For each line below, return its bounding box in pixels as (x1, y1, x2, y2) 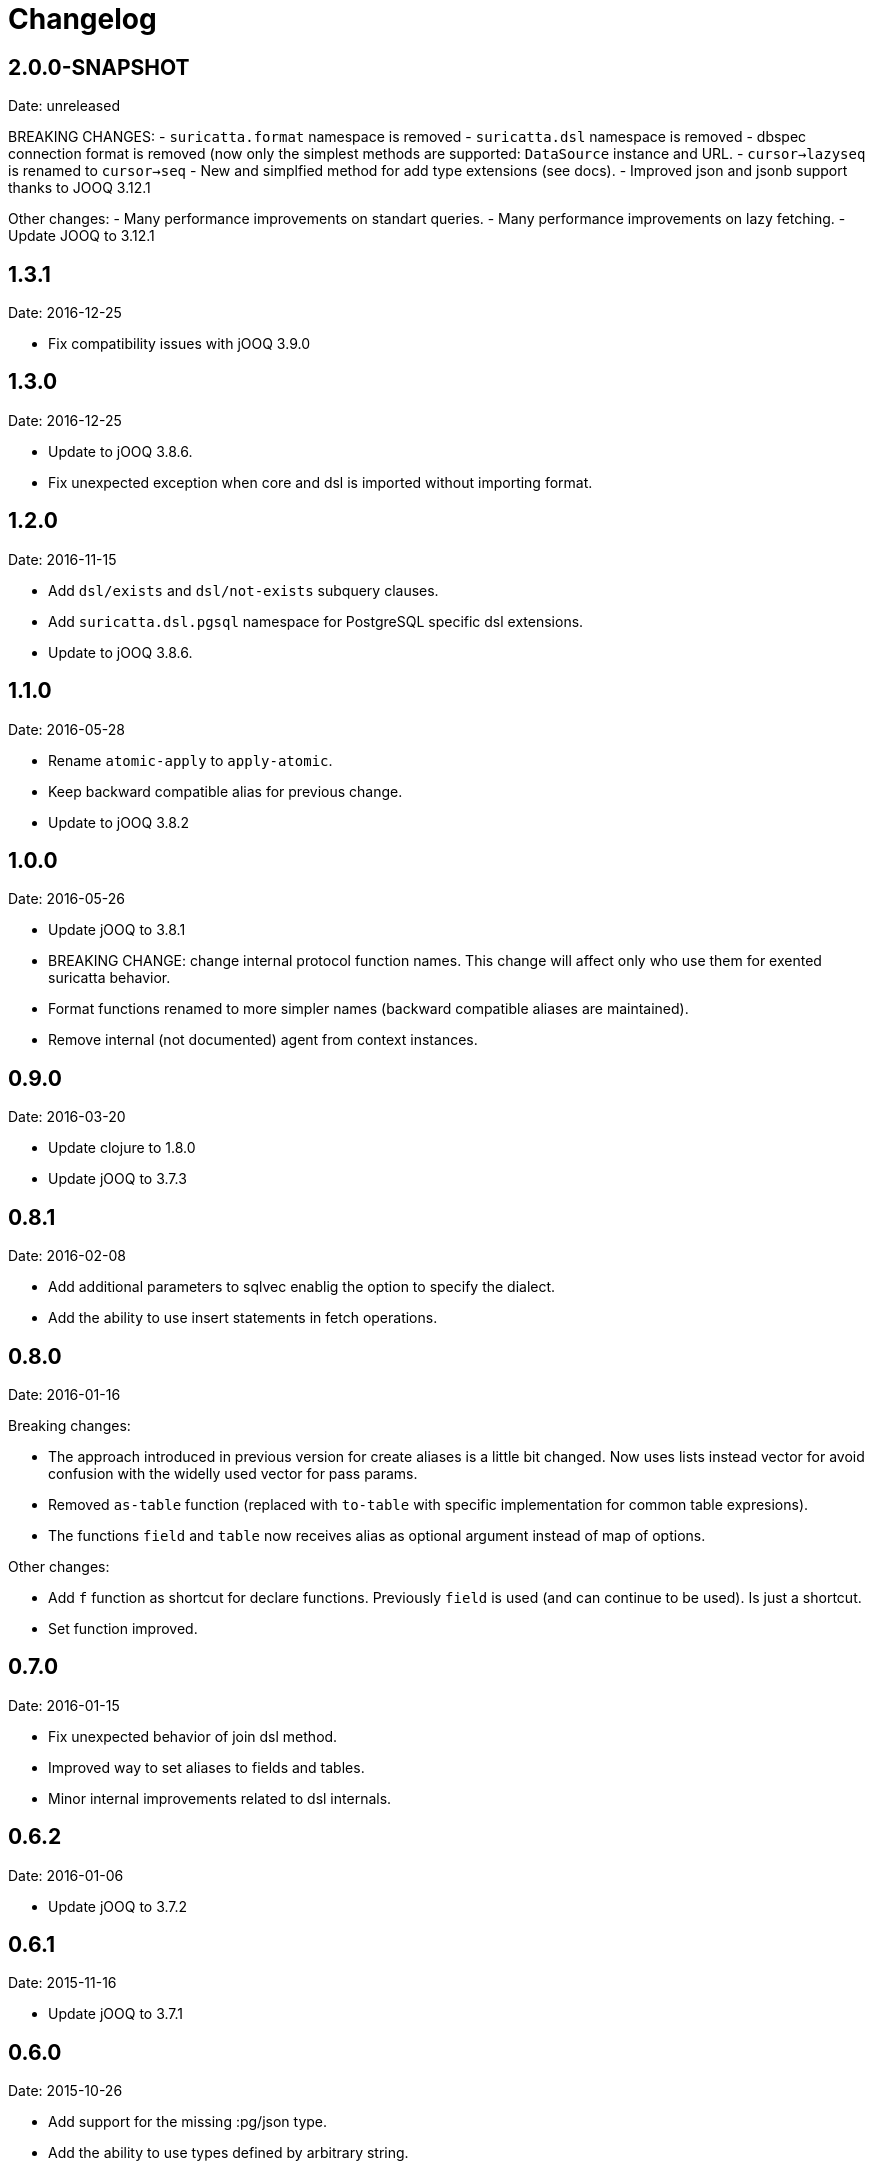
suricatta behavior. (48, 969, 171, 987)
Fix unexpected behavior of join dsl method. (48, 1727, 338, 1745)
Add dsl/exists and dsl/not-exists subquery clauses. (48, 581, 439, 599)
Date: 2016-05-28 (8, 720, 126, 738)
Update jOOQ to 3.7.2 (48, 1897, 188, 1915)
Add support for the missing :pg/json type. (48, 2113, 328, 2131)
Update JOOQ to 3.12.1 (8, 227, 155, 245)
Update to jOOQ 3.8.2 (48, 813, 190, 831)
